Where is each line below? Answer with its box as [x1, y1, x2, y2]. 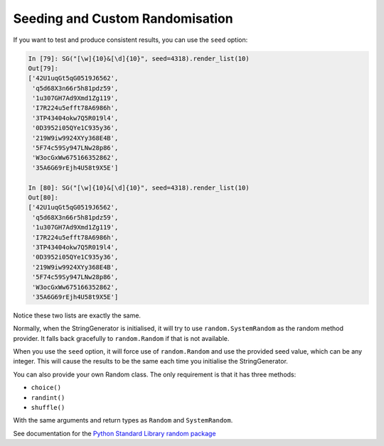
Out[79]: [28, 64, 59, 72]
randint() [31, 393, 65, 401]
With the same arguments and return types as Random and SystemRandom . [13, 416, 233, 425]
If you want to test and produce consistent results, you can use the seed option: [13, 36, 248, 44]
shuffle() [31, 403, 65, 412]
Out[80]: [28, 194, 59, 202]
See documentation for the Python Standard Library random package [13, 429, 216, 437]
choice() [31, 384, 62, 392]
